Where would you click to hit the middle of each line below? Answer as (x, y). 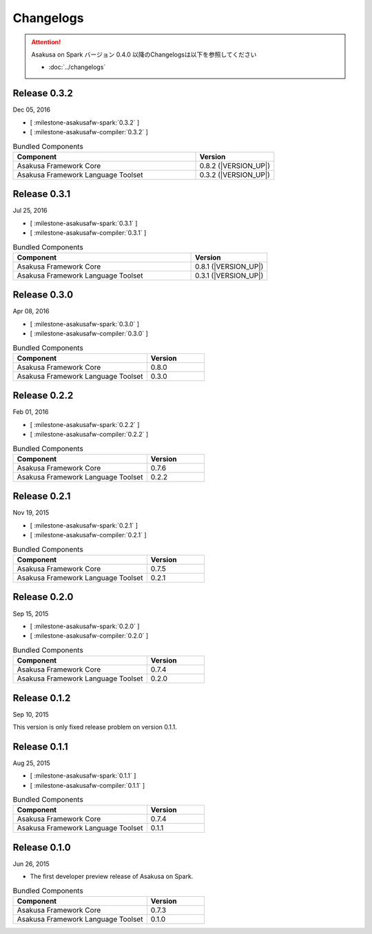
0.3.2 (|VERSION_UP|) (235, 174)
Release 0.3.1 (42, 194)
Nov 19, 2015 (31, 512)
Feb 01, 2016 (31, 412)
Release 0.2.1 (42, 496)
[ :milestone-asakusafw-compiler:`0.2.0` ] (89, 636)
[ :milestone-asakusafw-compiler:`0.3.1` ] (88, 233)
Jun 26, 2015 (31, 864)
